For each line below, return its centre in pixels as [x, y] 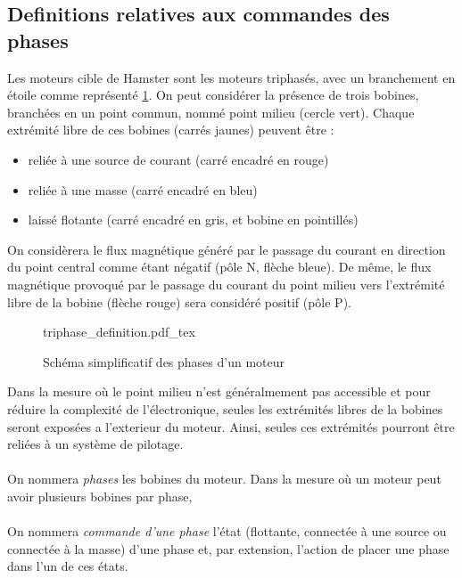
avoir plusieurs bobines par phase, [100, 496]
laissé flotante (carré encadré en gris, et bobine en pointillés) [193, 220]
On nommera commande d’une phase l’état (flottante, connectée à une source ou [227, 531]
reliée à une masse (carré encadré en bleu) [143, 189]
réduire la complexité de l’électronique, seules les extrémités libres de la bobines [225, 408]
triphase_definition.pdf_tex [119, 332]
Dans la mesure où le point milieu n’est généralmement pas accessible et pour [219, 391]
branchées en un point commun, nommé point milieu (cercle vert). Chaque [211, 112]
